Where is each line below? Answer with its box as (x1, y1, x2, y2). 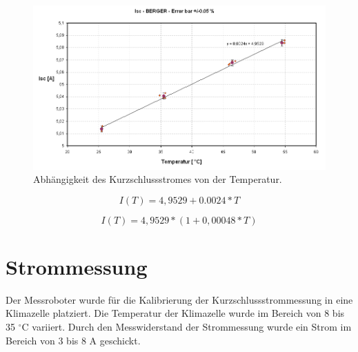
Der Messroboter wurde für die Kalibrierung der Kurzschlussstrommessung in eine (6, 292, 353, 306)
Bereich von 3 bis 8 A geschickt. (6, 333, 141, 347)
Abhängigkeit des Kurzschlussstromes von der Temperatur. (33, 172, 282, 186)
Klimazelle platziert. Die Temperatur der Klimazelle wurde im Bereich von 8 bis (6, 306, 345, 320)
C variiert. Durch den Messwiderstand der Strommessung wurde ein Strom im (21, 320, 352, 334)
